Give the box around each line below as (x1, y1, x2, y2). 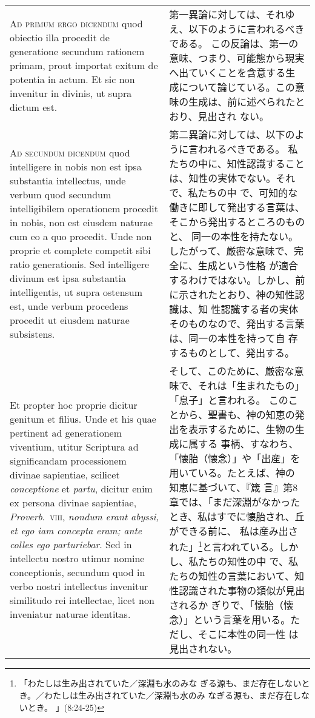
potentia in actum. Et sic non (10, 72, 135, 86)
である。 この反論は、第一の (169, 36, 299, 50)
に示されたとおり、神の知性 (169, 287, 295, 301)
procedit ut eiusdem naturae (10, 313, 130, 327)
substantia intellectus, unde (10, 173, 126, 187)
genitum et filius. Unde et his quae (10, 412, 156, 426)
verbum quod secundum (10, 187, 111, 201)
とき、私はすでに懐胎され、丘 (169, 509, 305, 523)
